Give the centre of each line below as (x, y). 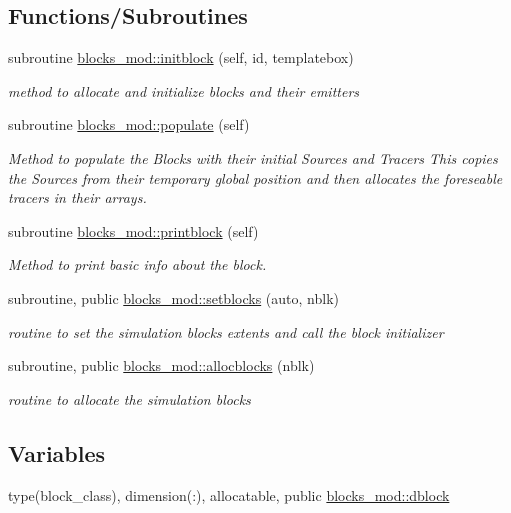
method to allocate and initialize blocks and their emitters (184, 90)
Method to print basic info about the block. (137, 264)
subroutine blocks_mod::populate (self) (129, 124)
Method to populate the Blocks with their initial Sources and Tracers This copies (253, 157)
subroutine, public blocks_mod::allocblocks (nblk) (161, 365)
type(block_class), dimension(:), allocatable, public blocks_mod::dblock (229, 494)
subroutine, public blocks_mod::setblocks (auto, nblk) (173, 297)
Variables (57, 452)
